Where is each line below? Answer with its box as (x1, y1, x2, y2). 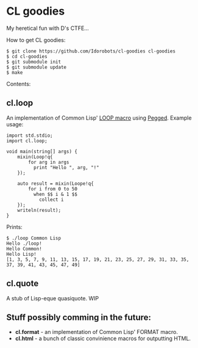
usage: (6, 120, 24, 128)
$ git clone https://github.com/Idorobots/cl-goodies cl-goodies (6, 48, 175, 54)
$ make (6, 69, 23, 76)
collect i (38, 197, 64, 203)
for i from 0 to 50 (28, 186, 78, 192)
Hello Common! (6, 245, 43, 252)
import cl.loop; (6, 137, 48, 144)
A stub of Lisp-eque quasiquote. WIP (6, 294, 99, 302)
